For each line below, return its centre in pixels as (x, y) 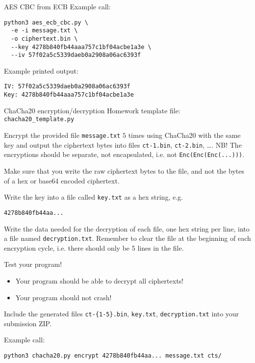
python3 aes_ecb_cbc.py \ (46, 22)
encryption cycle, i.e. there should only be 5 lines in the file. (94, 247)
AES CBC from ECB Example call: (57, 6)
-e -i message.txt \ (44, 31)
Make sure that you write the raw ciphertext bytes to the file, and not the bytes (124, 171)
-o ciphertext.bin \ (44, 39)
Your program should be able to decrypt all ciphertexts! (100, 280)
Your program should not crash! (64, 297)
